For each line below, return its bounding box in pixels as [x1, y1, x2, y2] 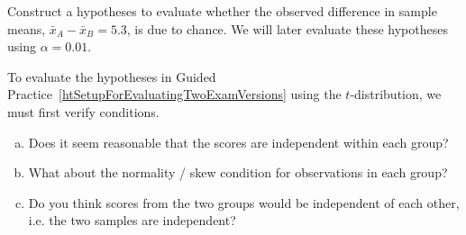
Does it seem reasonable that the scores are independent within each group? [28, 132, 449, 151]
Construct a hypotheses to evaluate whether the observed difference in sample [7, 2, 437, 20]
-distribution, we [350, 85, 442, 104]
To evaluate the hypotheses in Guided [7, 67, 216, 86]
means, [7, 19, 46, 38]
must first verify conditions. [7, 102, 160, 121]
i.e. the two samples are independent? [28, 211, 236, 230]
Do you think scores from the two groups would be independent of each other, [28, 193, 460, 212]
